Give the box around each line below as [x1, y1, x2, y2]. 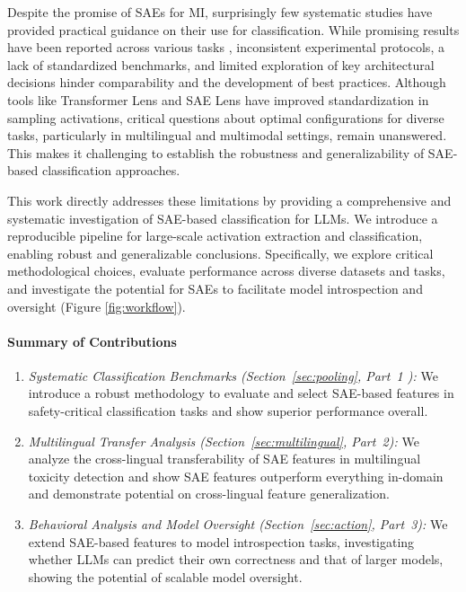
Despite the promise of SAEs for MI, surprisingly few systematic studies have [7, 3, 433, 21]
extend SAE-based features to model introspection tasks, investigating [28, 532, 415, 551]
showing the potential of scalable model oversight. [28, 567, 303, 586]
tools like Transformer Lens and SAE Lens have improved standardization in [7, 90, 429, 109]
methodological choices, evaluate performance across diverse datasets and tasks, [7, 261, 445, 280]
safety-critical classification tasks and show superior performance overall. [28, 402, 428, 420]
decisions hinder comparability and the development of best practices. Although [7, 73, 446, 92]
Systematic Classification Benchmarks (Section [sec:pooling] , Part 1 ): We [28, 366, 438, 384]
